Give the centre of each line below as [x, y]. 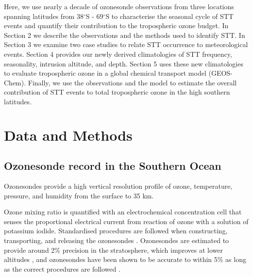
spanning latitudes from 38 [44, 16]
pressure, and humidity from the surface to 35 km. [79, 195]
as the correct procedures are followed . [62, 269]
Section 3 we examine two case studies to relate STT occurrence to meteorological [126, 44]
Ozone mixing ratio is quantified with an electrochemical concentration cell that [123, 212]
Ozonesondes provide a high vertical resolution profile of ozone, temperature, [118, 186]
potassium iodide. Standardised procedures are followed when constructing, [116, 231]
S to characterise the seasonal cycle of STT [169, 16]
